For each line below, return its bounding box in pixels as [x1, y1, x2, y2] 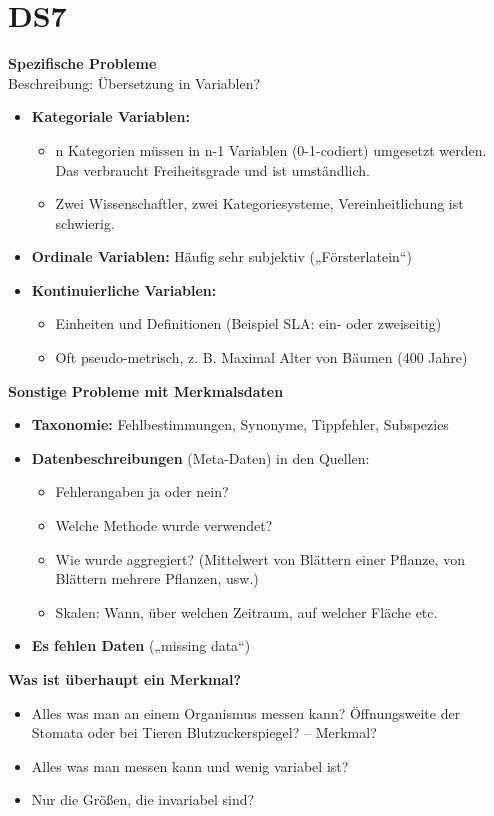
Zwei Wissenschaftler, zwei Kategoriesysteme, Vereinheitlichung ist [55, 193, 464, 214]
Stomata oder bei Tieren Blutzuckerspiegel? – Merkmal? [31, 722, 377, 743]
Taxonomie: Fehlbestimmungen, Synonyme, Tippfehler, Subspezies [31, 414, 449, 435]
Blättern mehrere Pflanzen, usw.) [55, 568, 259, 589]
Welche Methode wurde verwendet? [55, 515, 273, 536]
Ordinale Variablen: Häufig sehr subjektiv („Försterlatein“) [31, 246, 412, 267]
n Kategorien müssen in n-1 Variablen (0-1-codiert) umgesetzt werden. [55, 139, 487, 160]
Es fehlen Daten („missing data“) [31, 635, 251, 656]
